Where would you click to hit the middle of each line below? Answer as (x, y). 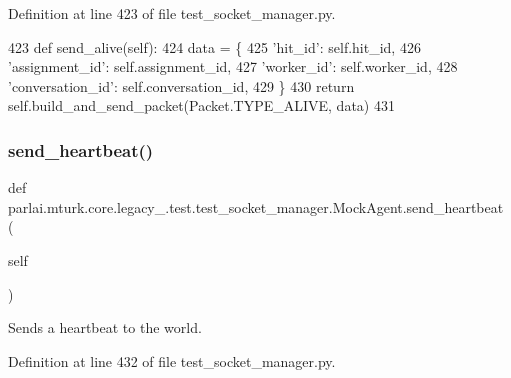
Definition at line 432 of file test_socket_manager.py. (172, 360)
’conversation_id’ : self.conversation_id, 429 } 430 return (181, 85)
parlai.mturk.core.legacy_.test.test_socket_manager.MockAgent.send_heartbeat (256, 206)
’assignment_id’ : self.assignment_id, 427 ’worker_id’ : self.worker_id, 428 (233, 66)
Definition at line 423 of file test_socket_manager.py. (172, 13)
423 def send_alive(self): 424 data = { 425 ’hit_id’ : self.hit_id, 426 (214, 46)
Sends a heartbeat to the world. (105, 327)
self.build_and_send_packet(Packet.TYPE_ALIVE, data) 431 (201, 105)
